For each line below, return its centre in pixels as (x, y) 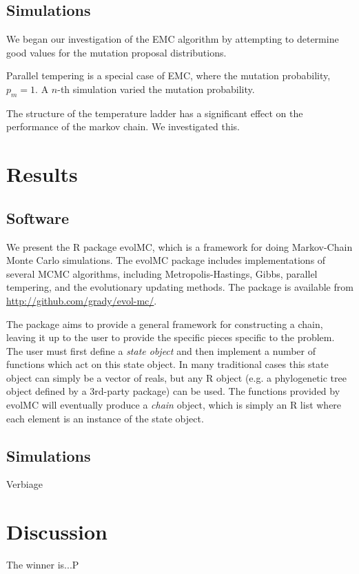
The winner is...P (43, 565)
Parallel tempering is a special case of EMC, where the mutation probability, (168, 75)
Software (38, 217)
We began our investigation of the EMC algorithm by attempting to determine (173, 39)
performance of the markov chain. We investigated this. (123, 126)
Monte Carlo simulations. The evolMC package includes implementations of (166, 260)
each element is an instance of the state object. (105, 418)
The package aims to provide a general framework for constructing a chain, (165, 324)
